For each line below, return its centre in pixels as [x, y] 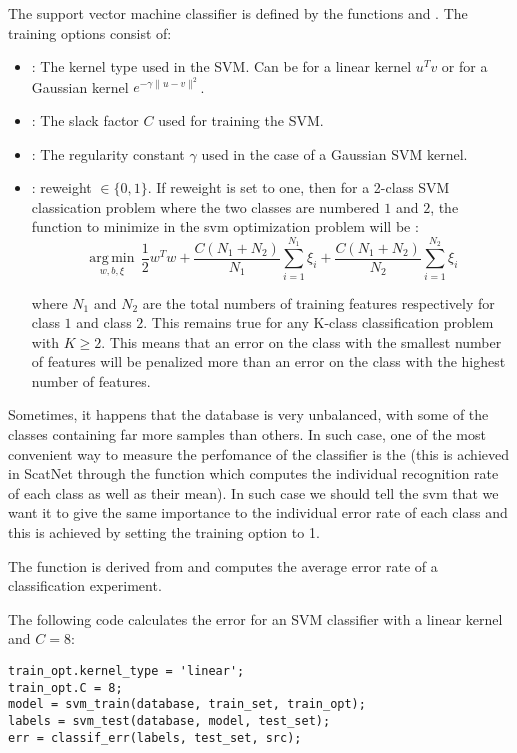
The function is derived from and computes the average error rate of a [223, 565]
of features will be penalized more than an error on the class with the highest [268, 361]
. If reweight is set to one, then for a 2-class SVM [298, 187]
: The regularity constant [108, 153]
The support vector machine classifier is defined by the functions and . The [238, 13]
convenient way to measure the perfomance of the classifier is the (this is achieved [259, 453]
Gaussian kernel [80, 86]
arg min [112, 258]
